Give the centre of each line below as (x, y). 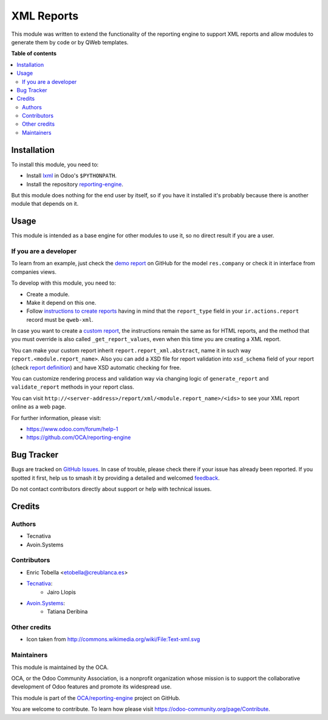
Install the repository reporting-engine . (75, 184)
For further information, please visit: (56, 418)
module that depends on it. (45, 204)
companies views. (34, 272)
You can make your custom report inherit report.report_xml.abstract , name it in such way (131, 350)
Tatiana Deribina (67, 612)
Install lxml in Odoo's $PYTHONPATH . (72, 175)
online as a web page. (39, 407)
